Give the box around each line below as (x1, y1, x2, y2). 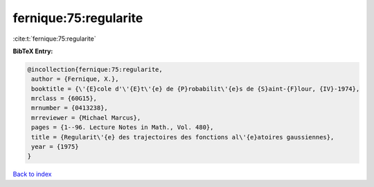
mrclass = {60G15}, (31, 95, 97, 103)
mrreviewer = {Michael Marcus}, (31, 114, 141, 121)
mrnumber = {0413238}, (31, 104, 109, 112)
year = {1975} (31, 143, 79, 151)
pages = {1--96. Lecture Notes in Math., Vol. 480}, (31, 124, 214, 131)
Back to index (12, 170, 52, 179)
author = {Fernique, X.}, (31, 75, 119, 83)
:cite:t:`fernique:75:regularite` (12, 35, 96, 43)
